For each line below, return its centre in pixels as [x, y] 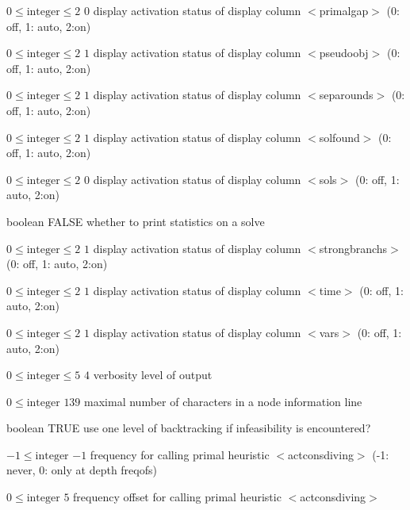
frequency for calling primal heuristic [180, 454]
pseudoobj [344, 53]
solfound [339, 137]
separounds [346, 95]
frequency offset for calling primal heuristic [177, 497]
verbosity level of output [153, 375]
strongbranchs [353, 248]
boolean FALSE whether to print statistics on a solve [136, 221]
